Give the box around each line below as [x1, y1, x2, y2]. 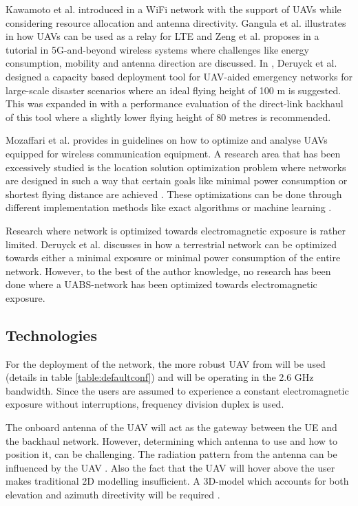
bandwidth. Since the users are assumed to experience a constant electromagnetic [6, 383, 349, 397]
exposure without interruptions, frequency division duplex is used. [6, 397, 284, 411]
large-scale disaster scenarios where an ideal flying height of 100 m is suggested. [6, 82, 341, 97]
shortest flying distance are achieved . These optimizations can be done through [6, 186, 342, 201]
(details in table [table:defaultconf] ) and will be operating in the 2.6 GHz [6, 370, 314, 384]
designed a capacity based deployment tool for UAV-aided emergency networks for [6, 69, 352, 83]
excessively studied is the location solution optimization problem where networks [6, 159, 346, 174]
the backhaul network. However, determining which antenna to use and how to [6, 433, 338, 448]
